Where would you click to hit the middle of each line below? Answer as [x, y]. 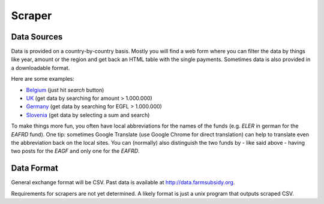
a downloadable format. [40, 68]
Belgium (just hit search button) [65, 90]
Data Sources [37, 37]
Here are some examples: [43, 79]
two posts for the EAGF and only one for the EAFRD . [76, 151]
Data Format [34, 168]
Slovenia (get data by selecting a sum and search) [88, 115]
